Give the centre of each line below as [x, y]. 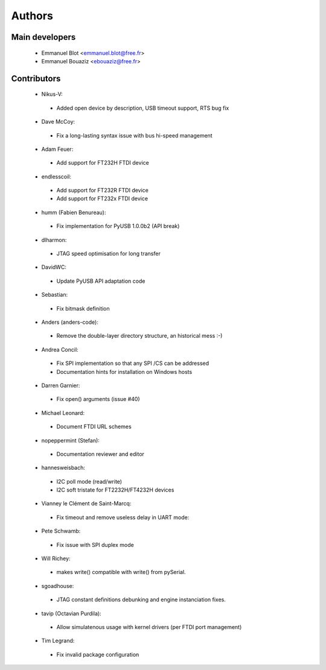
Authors [32, 16]
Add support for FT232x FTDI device [102, 198]
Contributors [36, 78]
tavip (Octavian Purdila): [72, 613]
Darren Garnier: [61, 385]
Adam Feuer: [57, 149]
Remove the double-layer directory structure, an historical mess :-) [139, 336]
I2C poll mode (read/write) [89, 481]
